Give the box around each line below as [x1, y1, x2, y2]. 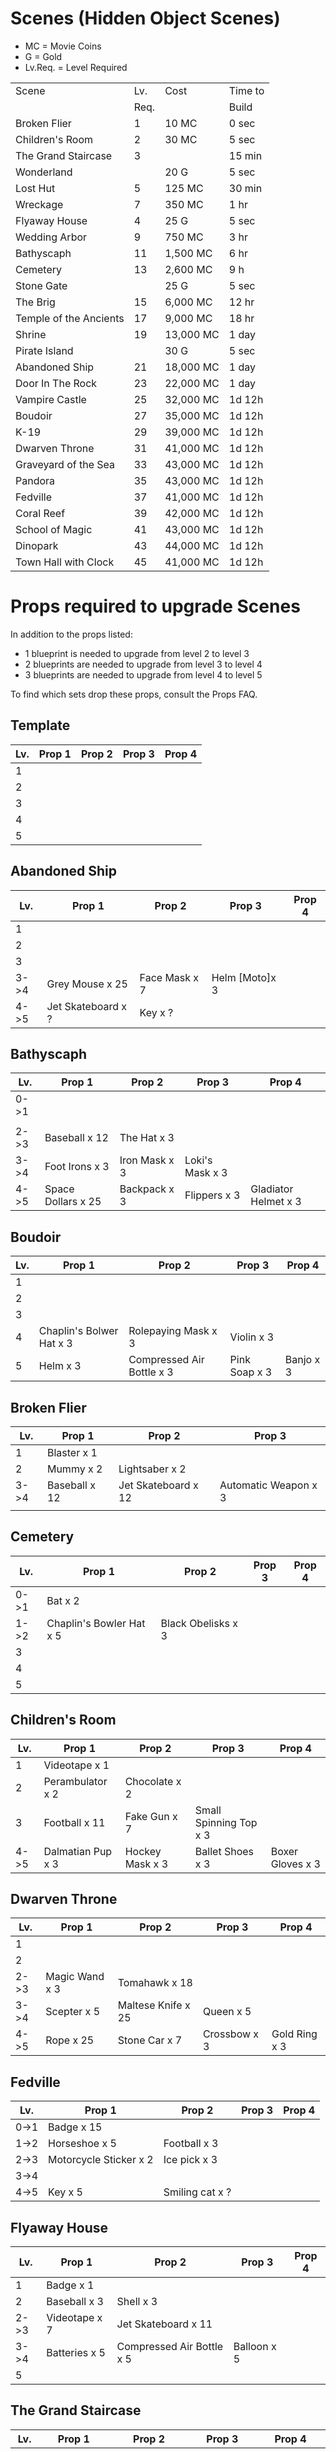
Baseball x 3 [46, 2295, 104, 2308]
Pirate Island [15, 343, 74, 357]
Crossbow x [202, 2027, 260, 2041]
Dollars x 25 [44, 1195, 102, 1209]
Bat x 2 [46, 1593, 80, 1607]
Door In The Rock [15, 376, 98, 390]
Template [10, 717, 71, 734]
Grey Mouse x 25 [46, 977, 128, 991]
